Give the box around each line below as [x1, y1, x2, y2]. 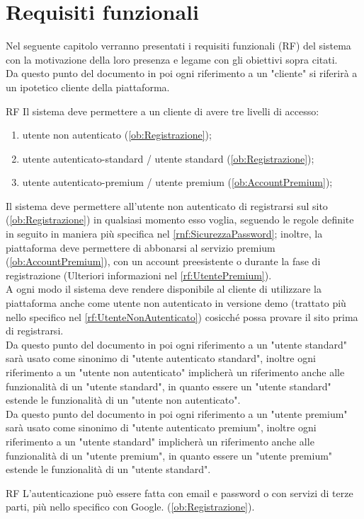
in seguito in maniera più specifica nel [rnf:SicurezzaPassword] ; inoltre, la [6, 226, 323, 241]
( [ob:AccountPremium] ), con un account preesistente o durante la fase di [6, 254, 321, 269]
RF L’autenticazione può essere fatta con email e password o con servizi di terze [6, 485, 353, 500]
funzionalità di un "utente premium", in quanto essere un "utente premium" [6, 448, 333, 462]
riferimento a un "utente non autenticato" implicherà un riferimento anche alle [6, 365, 345, 379]
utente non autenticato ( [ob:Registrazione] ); [22, 127, 212, 142]
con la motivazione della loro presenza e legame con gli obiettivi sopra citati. [6, 52, 338, 66]
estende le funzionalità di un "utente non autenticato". [6, 392, 241, 407]
